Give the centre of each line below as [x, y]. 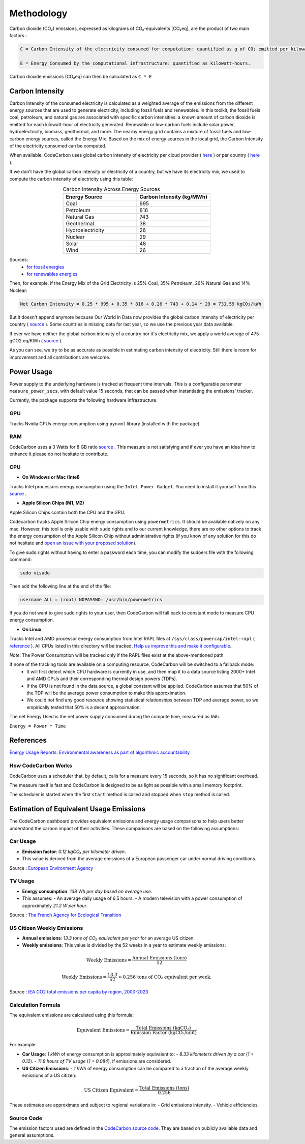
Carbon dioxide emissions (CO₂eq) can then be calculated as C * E [81, 76]
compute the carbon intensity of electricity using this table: [71, 179]
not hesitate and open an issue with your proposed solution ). [73, 543]
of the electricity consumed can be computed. [58, 145]
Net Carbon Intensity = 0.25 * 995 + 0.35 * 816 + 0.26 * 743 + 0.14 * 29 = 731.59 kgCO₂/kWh [141, 304]
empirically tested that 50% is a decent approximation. [84, 707]
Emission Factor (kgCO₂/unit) [163, 1032]
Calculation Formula [35, 1005]
